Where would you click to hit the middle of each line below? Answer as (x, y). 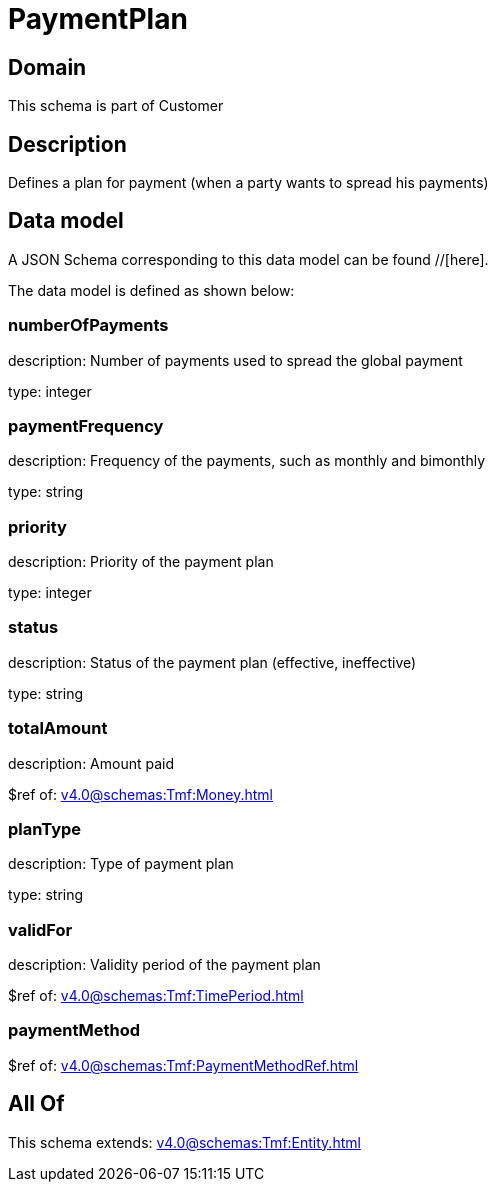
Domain (47, 67)
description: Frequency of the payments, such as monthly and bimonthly (247, 461)
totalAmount (58, 728)
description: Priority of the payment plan (141, 562)
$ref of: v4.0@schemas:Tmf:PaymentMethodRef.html (183, 1065)
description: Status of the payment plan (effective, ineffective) (212, 662)
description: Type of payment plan (121, 864)
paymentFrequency (86, 425)
